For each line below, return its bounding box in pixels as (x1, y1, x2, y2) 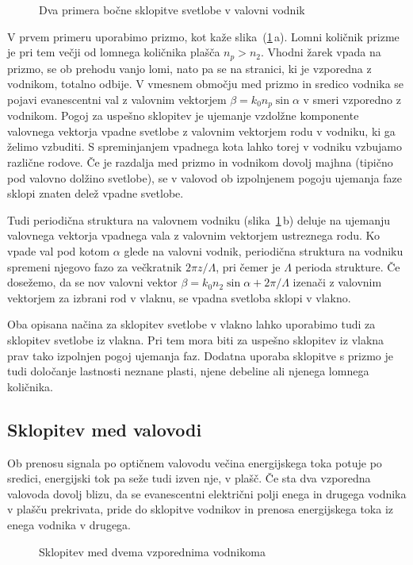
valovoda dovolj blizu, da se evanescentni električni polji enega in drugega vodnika (7, 485, 407, 502)
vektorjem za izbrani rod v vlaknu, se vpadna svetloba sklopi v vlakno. (7, 289, 351, 306)
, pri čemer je (216, 258, 281, 275)
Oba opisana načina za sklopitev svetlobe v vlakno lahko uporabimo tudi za (7, 316, 376, 332)
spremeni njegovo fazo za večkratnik (7, 258, 182, 275)
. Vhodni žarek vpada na (260, 44, 381, 60)
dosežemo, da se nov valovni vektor (7, 274, 178, 290)
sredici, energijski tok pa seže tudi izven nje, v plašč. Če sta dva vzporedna (7, 470, 371, 486)
